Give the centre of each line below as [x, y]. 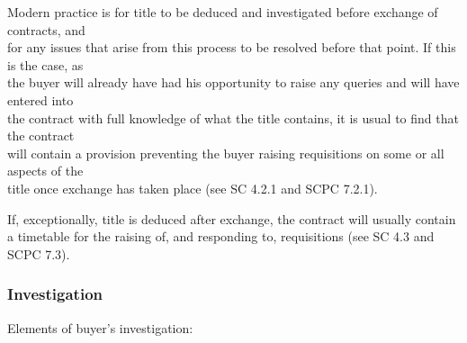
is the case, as [45, 64]
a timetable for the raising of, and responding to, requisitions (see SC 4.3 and [221, 236]
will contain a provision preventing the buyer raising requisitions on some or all [226, 153]
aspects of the [45, 171]
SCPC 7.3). [39, 253]
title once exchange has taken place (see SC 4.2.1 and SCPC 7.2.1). [193, 188]
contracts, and [46, 29]
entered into [40, 99]
